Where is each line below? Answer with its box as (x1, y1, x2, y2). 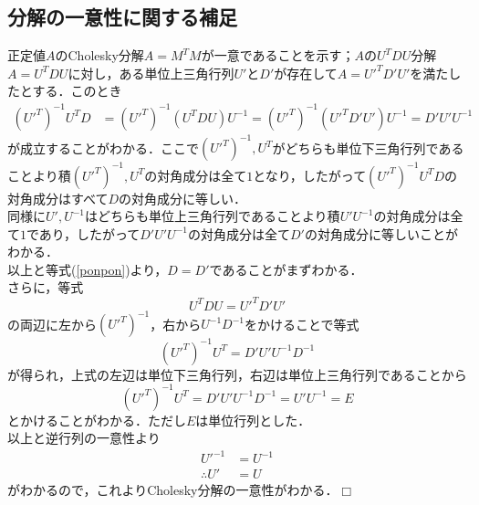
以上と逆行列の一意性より (7, 428, 161, 447)
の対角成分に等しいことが (304, 224, 458, 243)
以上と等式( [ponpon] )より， (7, 259, 168, 279)
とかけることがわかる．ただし (7, 410, 186, 429)
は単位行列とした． (195, 410, 311, 429)
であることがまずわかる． (209, 259, 363, 279)
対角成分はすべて (7, 188, 109, 207)
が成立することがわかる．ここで (7, 138, 199, 157)
